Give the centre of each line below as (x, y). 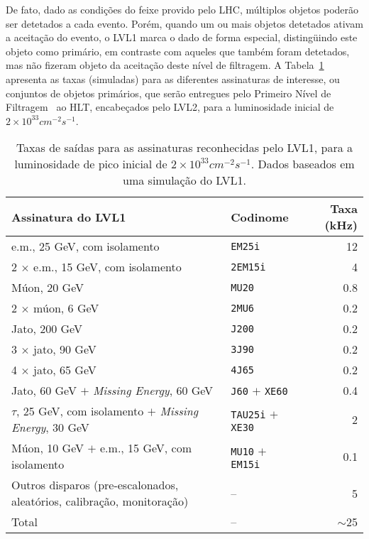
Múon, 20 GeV (48, 288)
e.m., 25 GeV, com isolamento (86, 246)
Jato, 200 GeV (47, 329)
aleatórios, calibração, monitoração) (100, 501)
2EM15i (248, 267)
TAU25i (248, 414)
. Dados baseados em (303, 164)
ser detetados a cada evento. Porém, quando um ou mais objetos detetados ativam (184, 23)
